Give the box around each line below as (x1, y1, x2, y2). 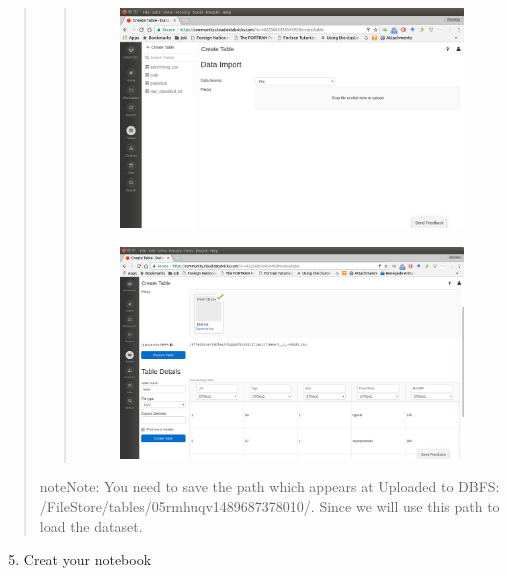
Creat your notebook (23, 549, 152, 570)
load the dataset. (39, 515, 143, 536)
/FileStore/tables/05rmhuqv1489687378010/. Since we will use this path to (39, 495, 500, 516)
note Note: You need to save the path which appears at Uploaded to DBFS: (39, 476, 500, 497)
